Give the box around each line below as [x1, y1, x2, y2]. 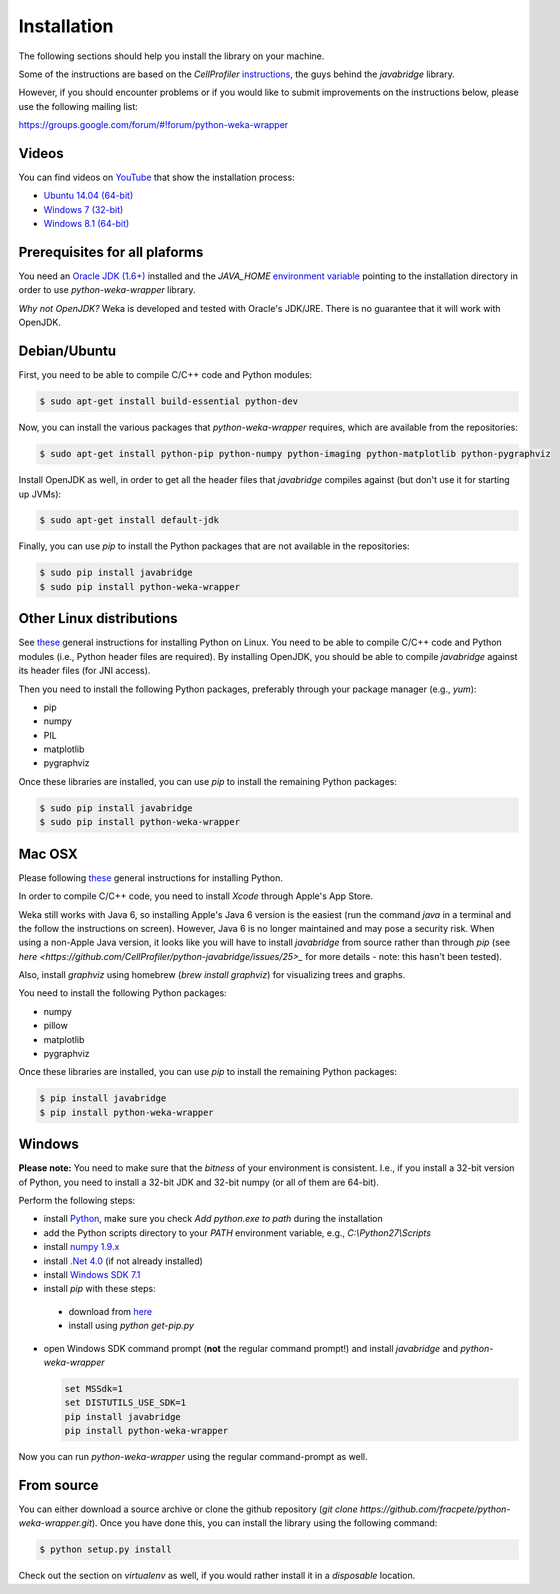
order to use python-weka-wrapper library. [18, 284, 196, 296]
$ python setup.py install [39, 1544, 172, 1555]
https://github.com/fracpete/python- [360, 1503, 511, 1515]
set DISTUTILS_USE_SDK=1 [64, 1397, 187, 1409]
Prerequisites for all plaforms [18, 244, 204, 260]
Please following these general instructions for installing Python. [18, 871, 284, 884]
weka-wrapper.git [18, 1517, 93, 1529]
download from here [68, 1305, 153, 1317]
